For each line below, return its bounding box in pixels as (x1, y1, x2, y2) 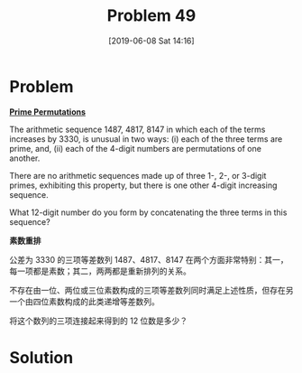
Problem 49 (106, 5, 197, 26)
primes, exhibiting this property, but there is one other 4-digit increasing (9, 180, 278, 191)
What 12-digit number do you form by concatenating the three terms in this (9, 207, 288, 218)
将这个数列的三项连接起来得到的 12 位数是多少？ (9, 315, 188, 326)
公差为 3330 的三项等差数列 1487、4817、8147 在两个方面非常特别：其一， (9, 254, 288, 265)
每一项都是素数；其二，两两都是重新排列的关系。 (9, 266, 191, 276)
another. (9, 153, 41, 163)
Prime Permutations (9, 106, 87, 117)
